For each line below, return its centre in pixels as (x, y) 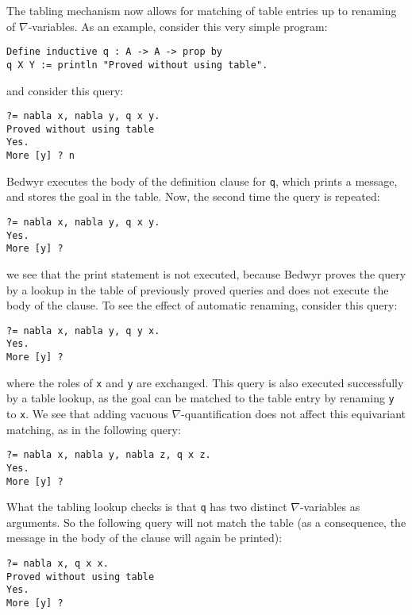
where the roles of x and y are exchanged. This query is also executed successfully (205, 382)
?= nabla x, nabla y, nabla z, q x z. (109, 455)
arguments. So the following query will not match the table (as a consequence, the (206, 522)
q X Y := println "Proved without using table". (137, 65)
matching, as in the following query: (94, 429)
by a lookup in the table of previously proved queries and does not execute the (198, 289)
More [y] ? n (40, 156)
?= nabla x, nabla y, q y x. (83, 331)
